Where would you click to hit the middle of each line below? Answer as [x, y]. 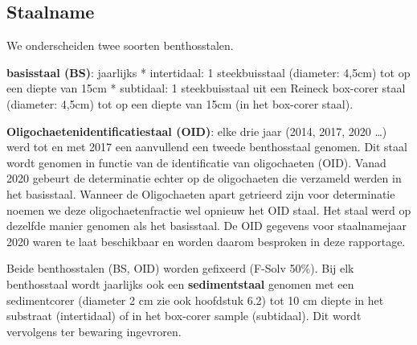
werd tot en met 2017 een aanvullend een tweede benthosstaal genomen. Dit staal [207, 147]
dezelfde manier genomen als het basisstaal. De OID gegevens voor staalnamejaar [206, 226]
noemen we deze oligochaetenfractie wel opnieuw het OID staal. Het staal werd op [209, 209]
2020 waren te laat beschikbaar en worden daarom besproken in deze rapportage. [206, 241]
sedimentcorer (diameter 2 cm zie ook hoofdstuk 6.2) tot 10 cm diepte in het [195, 300]
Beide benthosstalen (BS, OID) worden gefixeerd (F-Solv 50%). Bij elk [180, 268]
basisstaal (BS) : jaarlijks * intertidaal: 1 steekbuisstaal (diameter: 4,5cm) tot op [208, 72]
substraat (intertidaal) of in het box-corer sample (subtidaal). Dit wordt [184, 316]
